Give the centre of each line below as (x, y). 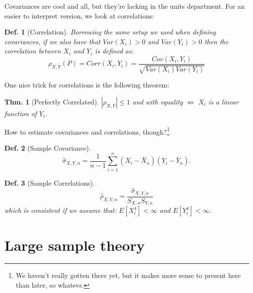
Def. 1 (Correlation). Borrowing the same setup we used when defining (110, 32)
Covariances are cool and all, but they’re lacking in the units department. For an (125, 6)
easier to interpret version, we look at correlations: (79, 15)
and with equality (158, 102)
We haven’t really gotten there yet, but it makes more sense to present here (128, 275)
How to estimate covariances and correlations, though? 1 (87, 131)
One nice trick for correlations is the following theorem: (87, 85)
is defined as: (114, 51)
